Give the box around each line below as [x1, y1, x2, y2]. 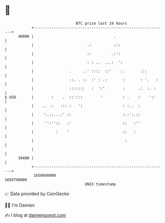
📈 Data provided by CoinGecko [4, 191, 70, 197]
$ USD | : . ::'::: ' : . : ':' [4, 94, 156, 100]
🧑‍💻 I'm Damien [4, 202, 35, 208]
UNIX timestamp [84, 181, 116, 187]
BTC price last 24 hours [76, 21, 127, 26]
